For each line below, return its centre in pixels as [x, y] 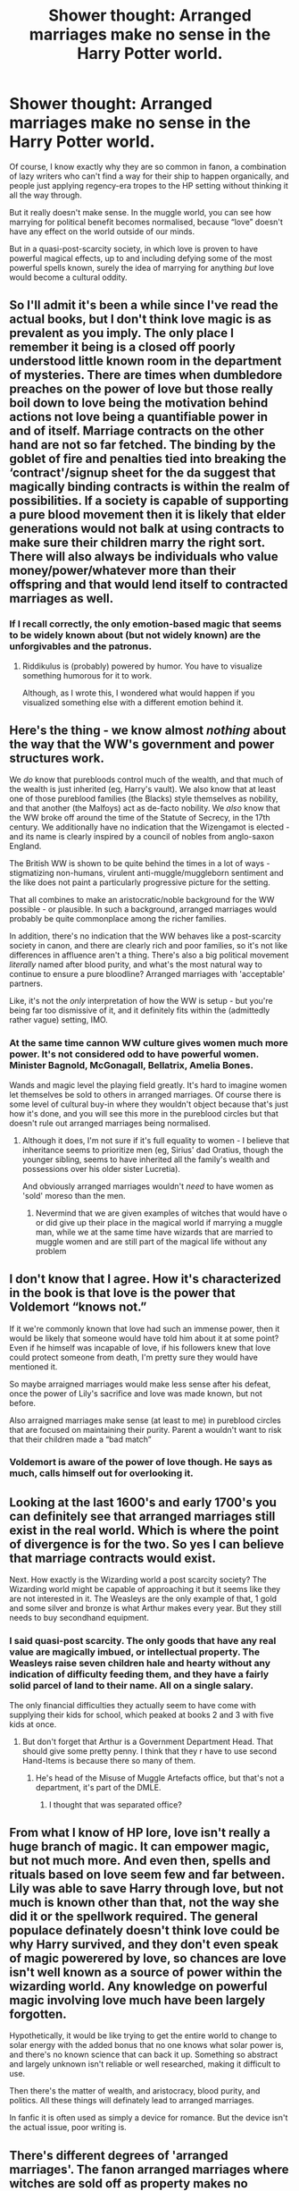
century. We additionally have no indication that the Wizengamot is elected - [149, 827]
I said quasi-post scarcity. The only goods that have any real [143, 1641]
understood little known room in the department [145, 362]
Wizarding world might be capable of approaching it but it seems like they [145, 1589]
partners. [26, 983]
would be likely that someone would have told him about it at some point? [144, 1338]
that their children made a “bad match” [80, 1439]
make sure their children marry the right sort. [137, 543]
